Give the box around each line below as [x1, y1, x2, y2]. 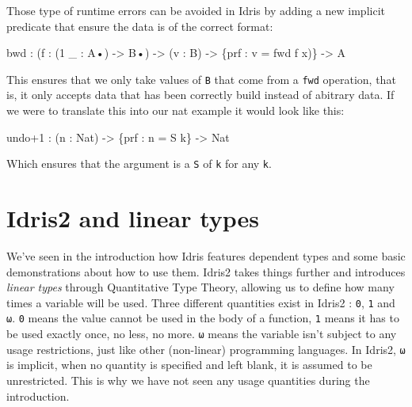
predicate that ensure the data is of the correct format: [6, 17, 273, 34]
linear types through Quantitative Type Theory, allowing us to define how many [6, 279, 395, 295]
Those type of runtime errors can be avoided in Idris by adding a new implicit [6, 2, 385, 18]
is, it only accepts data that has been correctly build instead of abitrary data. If [6, 86, 395, 103]
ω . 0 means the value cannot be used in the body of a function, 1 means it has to [6, 310, 399, 326]
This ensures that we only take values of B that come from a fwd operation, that [6, 70, 396, 87]
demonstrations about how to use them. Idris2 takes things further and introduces [6, 263, 406, 280]
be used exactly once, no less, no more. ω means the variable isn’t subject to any [6, 325, 397, 342]
